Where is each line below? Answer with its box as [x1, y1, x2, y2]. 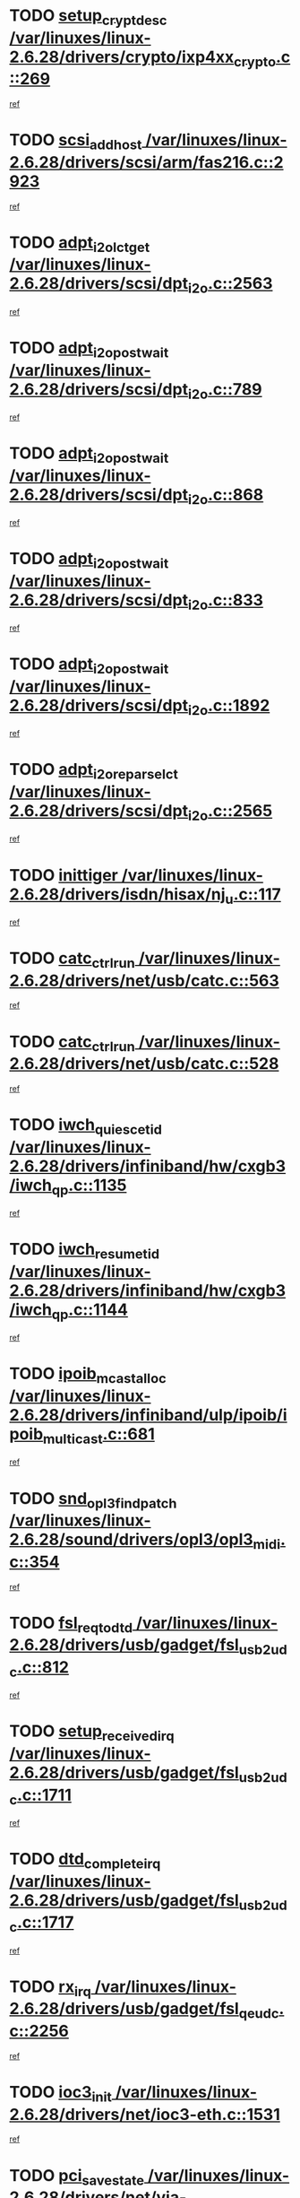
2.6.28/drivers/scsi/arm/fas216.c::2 [9, 152, 284, 172]
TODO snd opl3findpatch [9, 1488, 177, 1512]
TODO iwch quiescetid [9, 1115, 163, 1138]
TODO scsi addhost [9, 130, 142, 153]
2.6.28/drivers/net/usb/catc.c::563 [9, 970, 279, 991]
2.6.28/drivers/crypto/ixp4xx [9, 47, 235, 67]
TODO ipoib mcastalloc [9, 1364, 167, 1387]
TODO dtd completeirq [9, 1849, 161, 1872]
